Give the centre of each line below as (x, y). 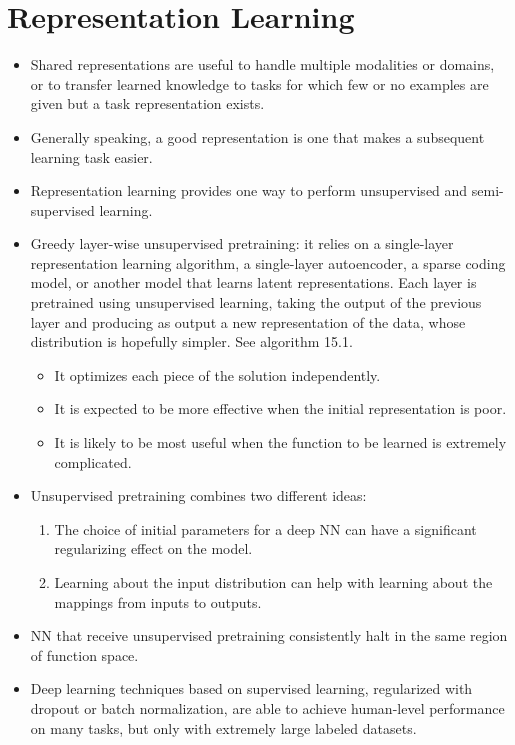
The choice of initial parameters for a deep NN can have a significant (265, 528)
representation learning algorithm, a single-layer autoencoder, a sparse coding (268, 262)
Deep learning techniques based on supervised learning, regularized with (251, 688)
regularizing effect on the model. (153, 548)
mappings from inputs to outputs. (158, 601)
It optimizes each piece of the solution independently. (217, 374)
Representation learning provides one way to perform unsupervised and (249, 190)
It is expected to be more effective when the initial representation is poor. (280, 408)
